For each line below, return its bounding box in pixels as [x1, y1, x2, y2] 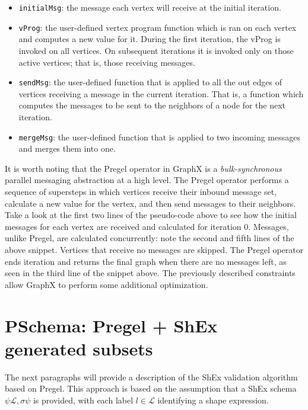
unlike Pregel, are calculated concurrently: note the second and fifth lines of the [5, 232, 294, 244]
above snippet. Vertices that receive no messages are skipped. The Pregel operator [5, 243, 304, 255]
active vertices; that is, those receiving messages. [18, 56, 195, 68]
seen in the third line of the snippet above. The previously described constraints [5, 267, 296, 279]
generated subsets [5, 336, 153, 360]
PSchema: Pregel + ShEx [5, 313, 218, 337]
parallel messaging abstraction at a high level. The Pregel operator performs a [5, 174, 289, 186]
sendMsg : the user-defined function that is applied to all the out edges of [18, 76, 282, 88]
